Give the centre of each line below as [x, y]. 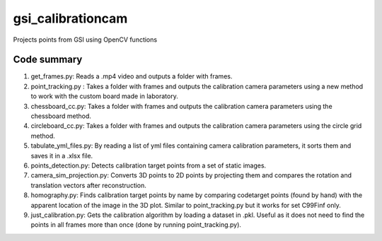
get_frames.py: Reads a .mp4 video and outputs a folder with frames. [132, 76]
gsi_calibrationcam [70, 18]
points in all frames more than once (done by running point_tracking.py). [136, 225]
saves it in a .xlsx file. [62, 155]
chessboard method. [61, 116]
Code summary [48, 60]
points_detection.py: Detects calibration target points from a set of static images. [149, 165]
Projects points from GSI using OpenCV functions [85, 40]
